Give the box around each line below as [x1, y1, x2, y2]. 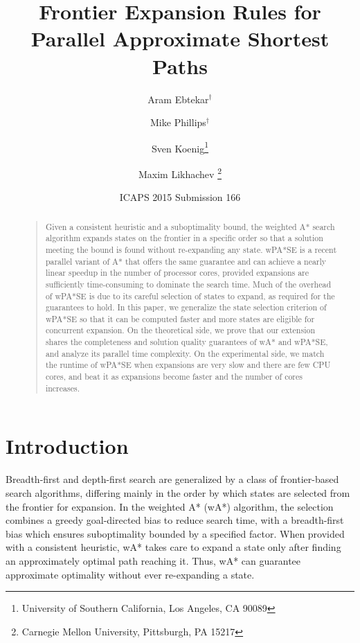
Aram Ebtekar [147, 91, 209, 106]
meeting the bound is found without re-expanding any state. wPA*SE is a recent [45, 243, 337, 255]
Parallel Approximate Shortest [30, 24, 330, 53]
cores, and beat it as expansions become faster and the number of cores [45, 371, 303, 382]
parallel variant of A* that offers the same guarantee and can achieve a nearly [45, 255, 327, 267]
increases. [45, 382, 80, 394]
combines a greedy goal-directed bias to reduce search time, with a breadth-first [6, 513, 344, 527]
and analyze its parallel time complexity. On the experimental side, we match [45, 347, 325, 359]
